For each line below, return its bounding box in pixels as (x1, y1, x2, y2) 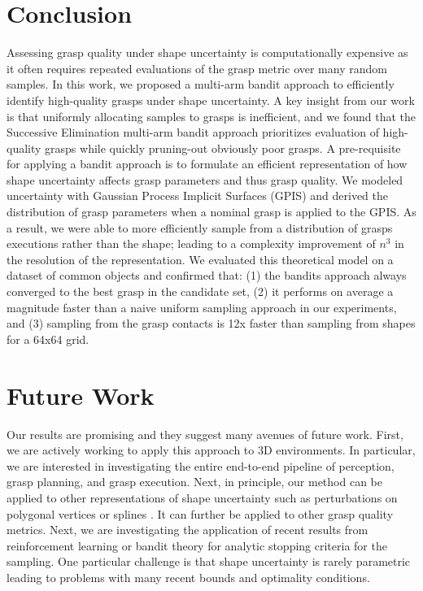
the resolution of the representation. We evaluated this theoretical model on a (7, 250, 394, 267)
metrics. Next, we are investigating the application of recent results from (7, 521, 368, 538)
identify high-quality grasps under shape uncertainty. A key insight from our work (7, 91, 415, 108)
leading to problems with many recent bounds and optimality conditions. (7, 568, 370, 585)
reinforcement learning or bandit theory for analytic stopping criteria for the (7, 537, 387, 554)
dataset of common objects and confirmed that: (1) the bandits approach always (7, 267, 407, 284)
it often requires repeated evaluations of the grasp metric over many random (7, 59, 387, 76)
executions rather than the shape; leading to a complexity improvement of (7, 235, 376, 252)
